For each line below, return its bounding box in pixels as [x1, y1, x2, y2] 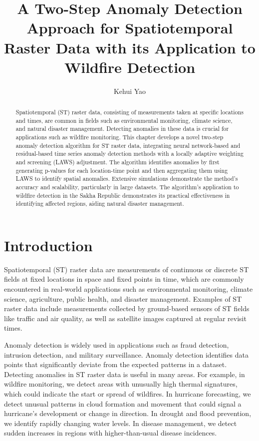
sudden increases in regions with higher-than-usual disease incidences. [4, 428, 217, 438]
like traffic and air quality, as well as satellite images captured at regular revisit [4, 313, 247, 323]
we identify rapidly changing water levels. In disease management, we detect [4, 418, 237, 428]
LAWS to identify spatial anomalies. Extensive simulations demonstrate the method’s [15, 174, 238, 183]
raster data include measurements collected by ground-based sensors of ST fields [4, 303, 250, 314]
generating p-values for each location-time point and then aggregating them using [15, 166, 228, 174]
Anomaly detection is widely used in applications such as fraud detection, [4, 340, 229, 350]
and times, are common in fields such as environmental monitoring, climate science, [15, 116, 233, 124]
